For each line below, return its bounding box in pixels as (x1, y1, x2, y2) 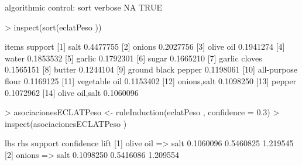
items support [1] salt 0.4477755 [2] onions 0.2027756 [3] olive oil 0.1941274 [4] (5, 40, 285, 53)
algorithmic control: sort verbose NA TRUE (5, 1, 163, 13)
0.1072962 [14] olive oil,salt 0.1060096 (5, 86, 139, 98)
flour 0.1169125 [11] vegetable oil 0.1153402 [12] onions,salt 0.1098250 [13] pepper (5, 74, 297, 87)
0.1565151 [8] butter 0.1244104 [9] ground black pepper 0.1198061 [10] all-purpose (5, 63, 298, 75)
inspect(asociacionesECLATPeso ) (5, 117, 127, 129)
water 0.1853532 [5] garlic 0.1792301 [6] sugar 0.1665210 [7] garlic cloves (5, 51, 262, 64)
